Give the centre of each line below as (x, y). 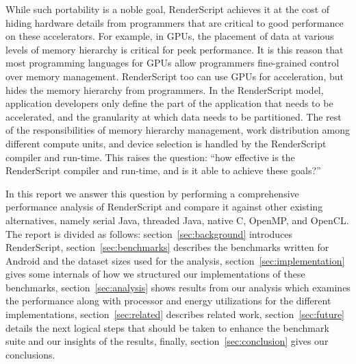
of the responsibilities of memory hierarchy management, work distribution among (178, 130)
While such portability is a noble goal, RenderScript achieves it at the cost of (168, 9)
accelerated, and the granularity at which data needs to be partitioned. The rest (174, 116)
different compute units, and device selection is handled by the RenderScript (166, 143)
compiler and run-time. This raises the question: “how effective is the (150, 157)
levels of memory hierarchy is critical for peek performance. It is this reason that (175, 49)
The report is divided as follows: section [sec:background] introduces (149, 233)
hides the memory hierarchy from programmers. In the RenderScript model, (165, 89)
